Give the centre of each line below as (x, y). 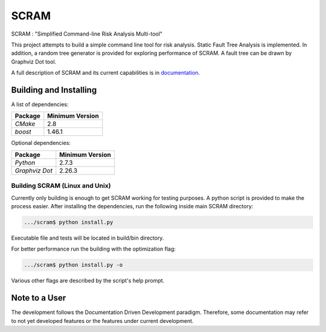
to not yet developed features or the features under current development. (102, 321)
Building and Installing (54, 90)
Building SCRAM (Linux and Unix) (61, 186)
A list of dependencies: (40, 104)
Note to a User (39, 298)
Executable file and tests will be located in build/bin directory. (88, 238)
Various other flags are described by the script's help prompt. (88, 281)
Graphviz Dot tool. (34, 62)
